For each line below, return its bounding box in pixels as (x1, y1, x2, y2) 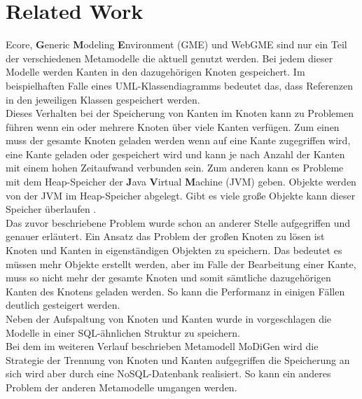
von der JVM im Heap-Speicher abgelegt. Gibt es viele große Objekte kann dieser (6, 188, 356, 202)
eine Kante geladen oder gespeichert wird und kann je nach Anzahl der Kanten (6, 146, 345, 161)
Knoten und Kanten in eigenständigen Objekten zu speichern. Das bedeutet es (6, 243, 342, 258)
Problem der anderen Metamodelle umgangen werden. (6, 379, 237, 394)
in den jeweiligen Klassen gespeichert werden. (6, 92, 200, 106)
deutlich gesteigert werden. (6, 297, 120, 312)
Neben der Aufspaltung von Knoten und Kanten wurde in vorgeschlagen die (6, 311, 332, 325)
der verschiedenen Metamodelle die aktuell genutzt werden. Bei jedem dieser (6, 50, 333, 65)
